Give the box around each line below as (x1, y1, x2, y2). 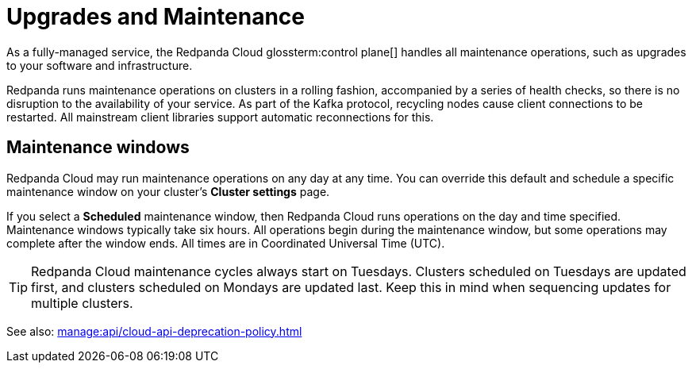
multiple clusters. (31, 294, 133, 311)
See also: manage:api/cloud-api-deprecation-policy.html (6, 324, 302, 338)
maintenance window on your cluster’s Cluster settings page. (6, 184, 330, 198)
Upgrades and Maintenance (6, 3, 306, 30)
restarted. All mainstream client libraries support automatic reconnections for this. (6, 110, 434, 124)
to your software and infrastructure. (6, 58, 193, 72)
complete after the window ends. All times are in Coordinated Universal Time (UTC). (6, 236, 445, 250)
